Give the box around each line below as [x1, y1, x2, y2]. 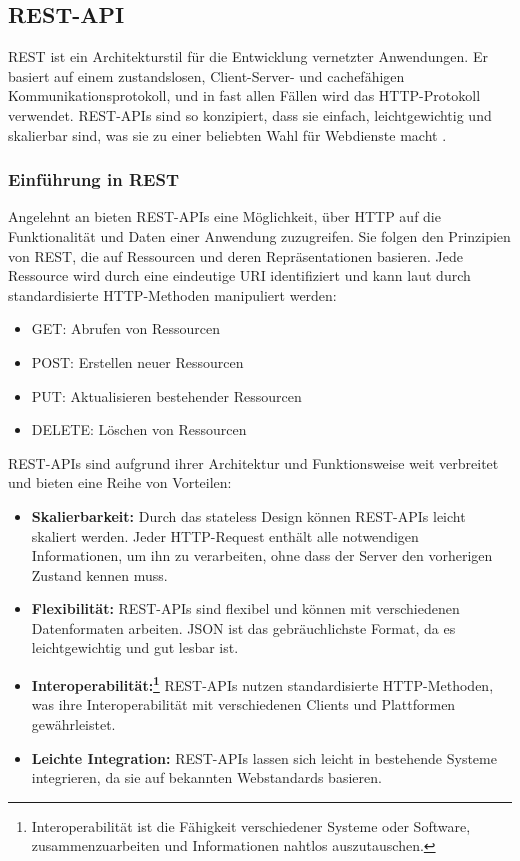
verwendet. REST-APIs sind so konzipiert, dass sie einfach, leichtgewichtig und [8, 104, 492, 125]
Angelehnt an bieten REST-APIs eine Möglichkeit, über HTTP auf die [8, 206, 441, 227]
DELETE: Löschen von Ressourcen [31, 419, 247, 440]
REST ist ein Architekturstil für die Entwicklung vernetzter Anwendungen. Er [8, 46, 488, 67]
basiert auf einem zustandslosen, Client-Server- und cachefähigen [8, 65, 405, 86]
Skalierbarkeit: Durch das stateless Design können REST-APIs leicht [31, 505, 466, 526]
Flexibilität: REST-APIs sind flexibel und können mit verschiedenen [31, 598, 460, 619]
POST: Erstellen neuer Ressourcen [31, 351, 244, 372]
